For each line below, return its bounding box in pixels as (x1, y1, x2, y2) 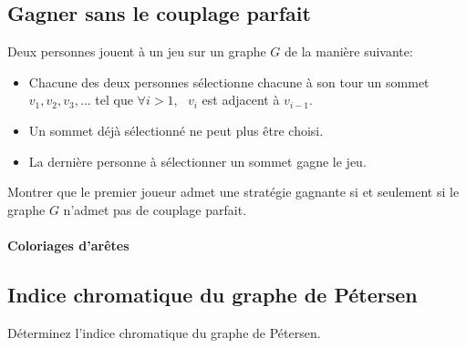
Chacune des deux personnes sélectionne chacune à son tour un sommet (28, 72, 430, 91)
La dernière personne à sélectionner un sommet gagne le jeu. (28, 151, 367, 170)
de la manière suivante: (285, 42, 413, 61)
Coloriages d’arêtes (7, 235, 129, 254)
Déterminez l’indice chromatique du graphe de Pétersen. (7, 322, 321, 342)
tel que (95, 90, 133, 109)
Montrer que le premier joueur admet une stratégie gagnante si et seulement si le (7, 182, 460, 201)
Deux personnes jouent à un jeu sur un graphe (7, 42, 266, 61)
